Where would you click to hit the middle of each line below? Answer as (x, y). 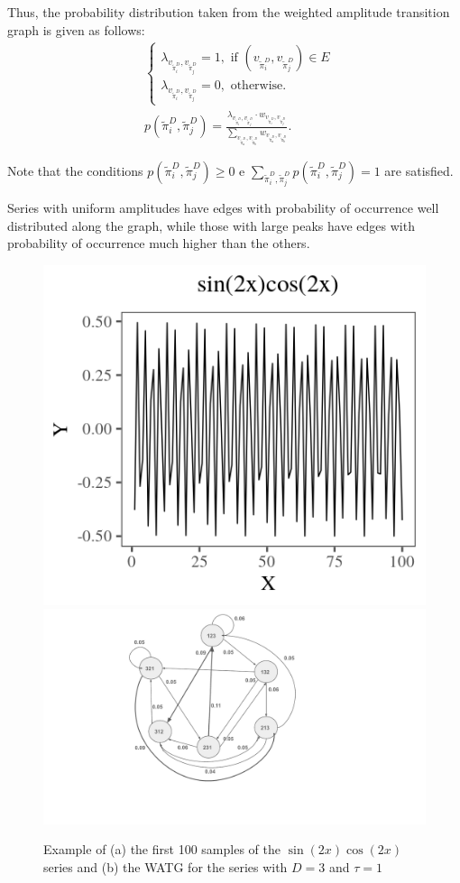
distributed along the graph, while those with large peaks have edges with (211, 225)
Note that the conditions (75, 170)
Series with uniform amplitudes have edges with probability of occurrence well (223, 207)
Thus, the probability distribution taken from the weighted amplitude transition (229, 12)
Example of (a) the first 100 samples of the (162, 849)
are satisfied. (419, 170)
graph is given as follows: (76, 29)
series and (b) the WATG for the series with (166, 866)
